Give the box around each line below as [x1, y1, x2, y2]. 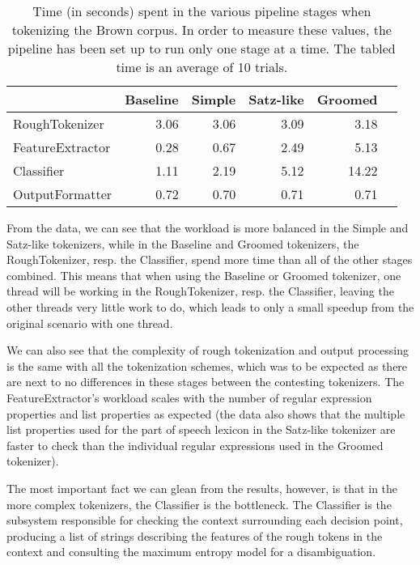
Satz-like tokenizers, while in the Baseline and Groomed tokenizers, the [6, 235, 359, 252]
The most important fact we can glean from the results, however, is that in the [6, 479, 398, 496]
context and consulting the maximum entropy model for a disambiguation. [6, 543, 376, 560]
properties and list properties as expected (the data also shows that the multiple [6, 405, 405, 422]
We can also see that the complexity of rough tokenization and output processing [6, 342, 409, 359]
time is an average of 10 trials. [116, 57, 288, 76]
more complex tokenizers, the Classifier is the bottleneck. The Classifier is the [6, 495, 392, 512]
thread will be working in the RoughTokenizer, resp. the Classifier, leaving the [6, 282, 394, 299]
